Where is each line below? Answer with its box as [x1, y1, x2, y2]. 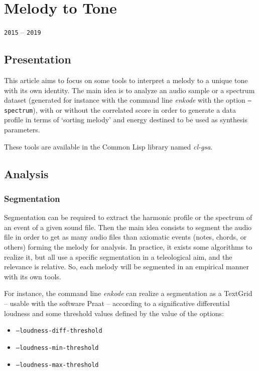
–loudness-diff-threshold [16, 327, 102, 335]
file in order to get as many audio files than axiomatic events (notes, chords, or [4, 232, 247, 242]
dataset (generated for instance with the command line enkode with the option [4, 95, 245, 105]
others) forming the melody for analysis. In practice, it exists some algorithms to [4, 242, 252, 252]
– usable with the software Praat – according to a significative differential [4, 298, 230, 309]
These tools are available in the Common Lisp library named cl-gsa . [4, 141, 213, 152]
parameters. [4, 124, 40, 135]
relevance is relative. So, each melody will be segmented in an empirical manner [4, 261, 249, 272]
